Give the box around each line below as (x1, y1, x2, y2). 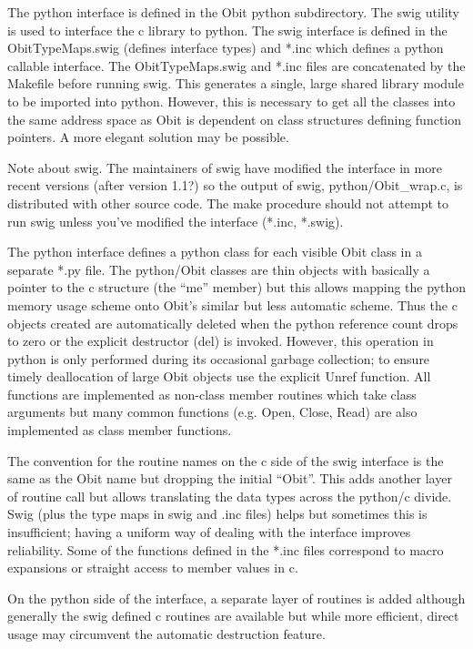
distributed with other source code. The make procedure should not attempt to (7, 193, 448, 212)
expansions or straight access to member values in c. (7, 558, 298, 577)
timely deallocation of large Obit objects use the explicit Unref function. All (7, 367, 431, 386)
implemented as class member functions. (7, 421, 232, 440)
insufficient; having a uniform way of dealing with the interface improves (7, 522, 411, 542)
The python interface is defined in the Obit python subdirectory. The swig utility (7, 3, 460, 21)
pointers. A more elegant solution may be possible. (7, 127, 289, 147)
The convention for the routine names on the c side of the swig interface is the (7, 451, 444, 470)
